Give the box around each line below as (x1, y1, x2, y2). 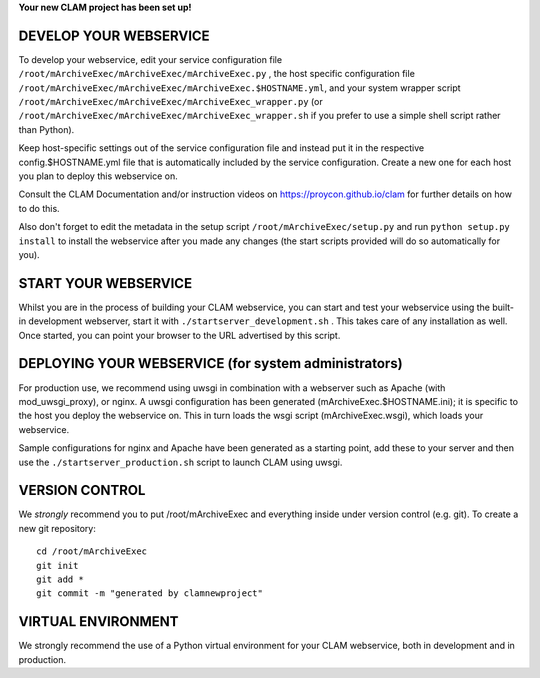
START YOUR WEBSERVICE (18, 275, 193, 292)
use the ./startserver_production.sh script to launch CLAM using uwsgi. (18, 456, 343, 468)
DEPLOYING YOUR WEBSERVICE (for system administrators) (18, 355, 404, 372)
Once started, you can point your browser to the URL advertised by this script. (18, 329, 341, 341)
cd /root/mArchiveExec (36, 546, 148, 557)
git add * (36, 574, 84, 585)
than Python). (18, 123, 75, 135)
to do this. (18, 202, 60, 214)
